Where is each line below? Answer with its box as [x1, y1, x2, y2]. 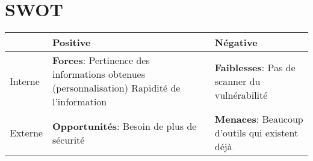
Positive [52, 35, 91, 50]
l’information [52, 95, 107, 109]
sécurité [52, 132, 85, 147]
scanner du [214, 74, 261, 88]
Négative [214, 35, 258, 50]
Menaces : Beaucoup [214, 112, 303, 126]
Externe [10, 126, 43, 140]
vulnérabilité [214, 87, 268, 102]
